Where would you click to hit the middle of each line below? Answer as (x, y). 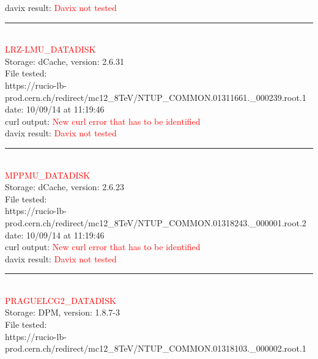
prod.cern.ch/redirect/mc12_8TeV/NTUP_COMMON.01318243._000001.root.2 (156, 222)
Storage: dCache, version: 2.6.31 (65, 61)
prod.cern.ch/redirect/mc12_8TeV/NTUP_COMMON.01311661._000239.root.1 (156, 97)
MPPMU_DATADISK (48, 175)
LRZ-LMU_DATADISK (50, 49)
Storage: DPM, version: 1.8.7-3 (63, 312)
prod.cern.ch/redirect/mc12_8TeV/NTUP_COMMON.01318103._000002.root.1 (156, 348)
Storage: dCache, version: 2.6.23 (65, 187)
